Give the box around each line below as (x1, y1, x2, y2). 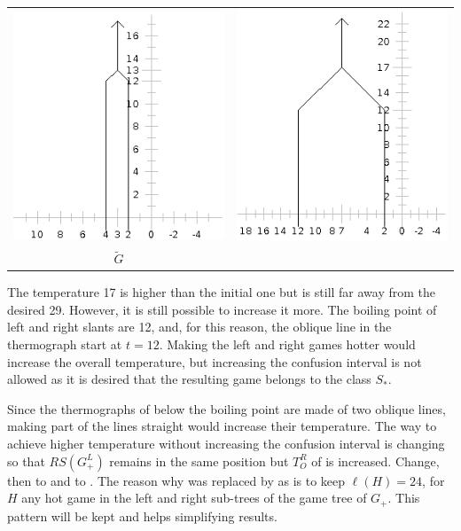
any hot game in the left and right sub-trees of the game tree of (21, 488, 367, 507)
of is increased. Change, (311, 451, 440, 470)
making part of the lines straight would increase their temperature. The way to (7, 417, 437, 435)
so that (7, 451, 45, 470)
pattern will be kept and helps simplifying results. (7, 506, 277, 525)
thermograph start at (7, 335, 122, 354)
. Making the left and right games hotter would (159, 335, 416, 354)
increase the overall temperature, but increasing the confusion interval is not (7, 352, 422, 371)
